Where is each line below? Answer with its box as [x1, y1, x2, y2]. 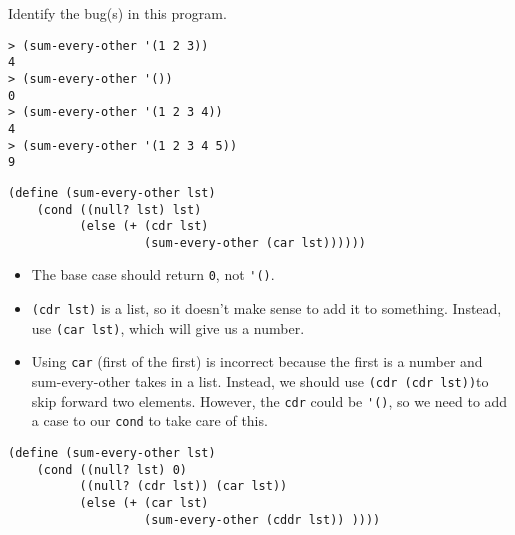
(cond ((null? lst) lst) [36, 202, 202, 217]
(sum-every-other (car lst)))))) [144, 235, 366, 250]
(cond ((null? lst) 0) [36, 462, 187, 477]
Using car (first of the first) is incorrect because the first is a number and [31, 351, 483, 372]
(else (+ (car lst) [79, 496, 209, 511]
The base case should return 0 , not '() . [31, 264, 275, 285]
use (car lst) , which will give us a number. [31, 317, 305, 338]
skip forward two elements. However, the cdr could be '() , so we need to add [31, 390, 508, 411]
